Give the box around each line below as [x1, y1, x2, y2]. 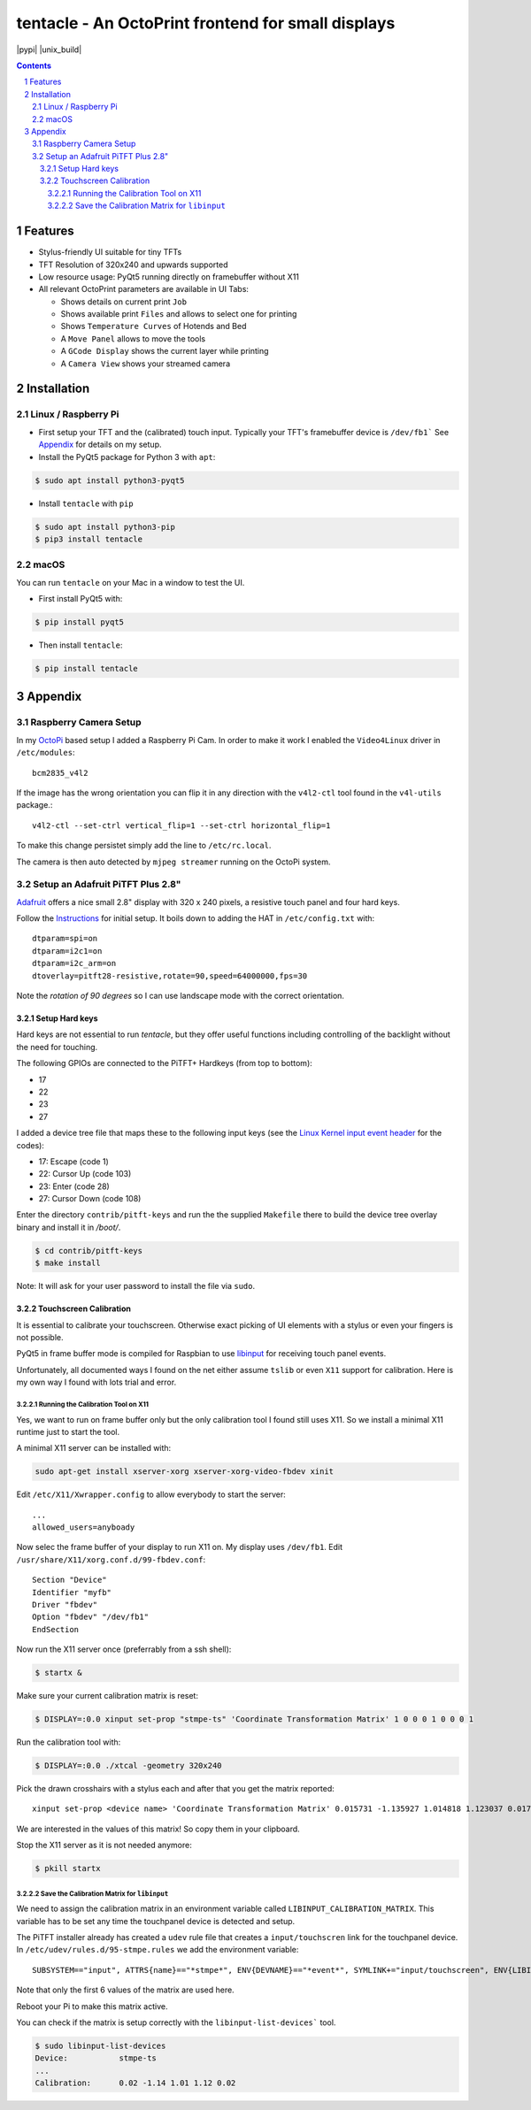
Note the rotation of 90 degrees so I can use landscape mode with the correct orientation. [16, 990, 345, 1001]
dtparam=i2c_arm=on [32, 958, 117, 969]
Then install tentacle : [38, 640, 123, 650]
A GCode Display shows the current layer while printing [60, 346, 269, 357]
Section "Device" [32, 1575, 107, 1585]
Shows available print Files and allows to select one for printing [60, 309, 297, 319]
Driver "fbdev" [32, 1600, 98, 1610]
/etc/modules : [16, 748, 75, 758]
